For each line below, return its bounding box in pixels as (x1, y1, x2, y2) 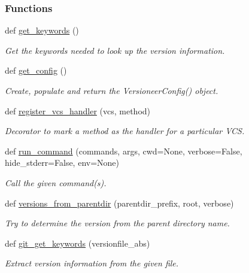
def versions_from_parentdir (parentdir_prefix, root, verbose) (5, 196, 234, 209)
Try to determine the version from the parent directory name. (5, 217, 230, 229)
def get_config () (5, 64, 67, 77)
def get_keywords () (5, 24, 79, 37)
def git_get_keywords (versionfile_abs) (5, 236, 150, 249)
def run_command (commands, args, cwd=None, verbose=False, (5, 144, 242, 157)
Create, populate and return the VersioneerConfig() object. (5, 84, 218, 96)
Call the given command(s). (5, 176, 107, 189)
